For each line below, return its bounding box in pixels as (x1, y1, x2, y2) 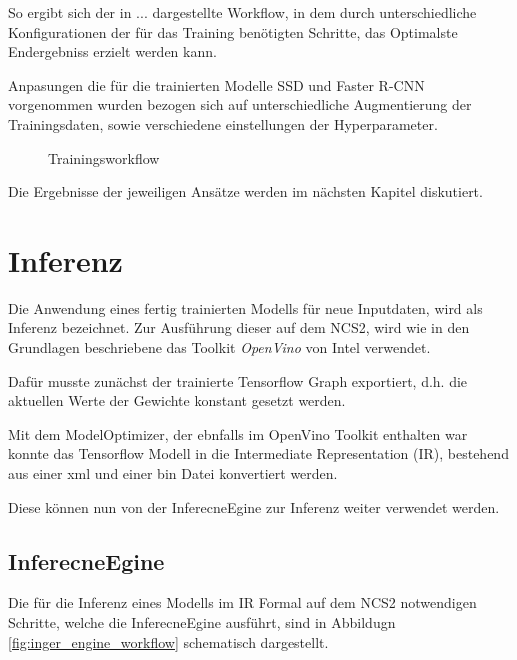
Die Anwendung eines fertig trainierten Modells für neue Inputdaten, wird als (8, 297, 483, 318)
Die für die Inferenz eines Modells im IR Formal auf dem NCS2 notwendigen (8, 592, 477, 613)
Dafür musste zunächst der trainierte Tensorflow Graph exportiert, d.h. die (8, 370, 468, 391)
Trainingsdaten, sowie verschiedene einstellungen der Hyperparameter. (8, 113, 438, 134)
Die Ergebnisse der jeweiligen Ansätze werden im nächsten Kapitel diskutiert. (8, 181, 483, 202)
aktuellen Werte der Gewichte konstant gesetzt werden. (8, 390, 346, 411)
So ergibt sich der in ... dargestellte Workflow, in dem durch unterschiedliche (8, 2, 477, 22)
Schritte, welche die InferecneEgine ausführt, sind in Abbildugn (8, 612, 396, 633)
